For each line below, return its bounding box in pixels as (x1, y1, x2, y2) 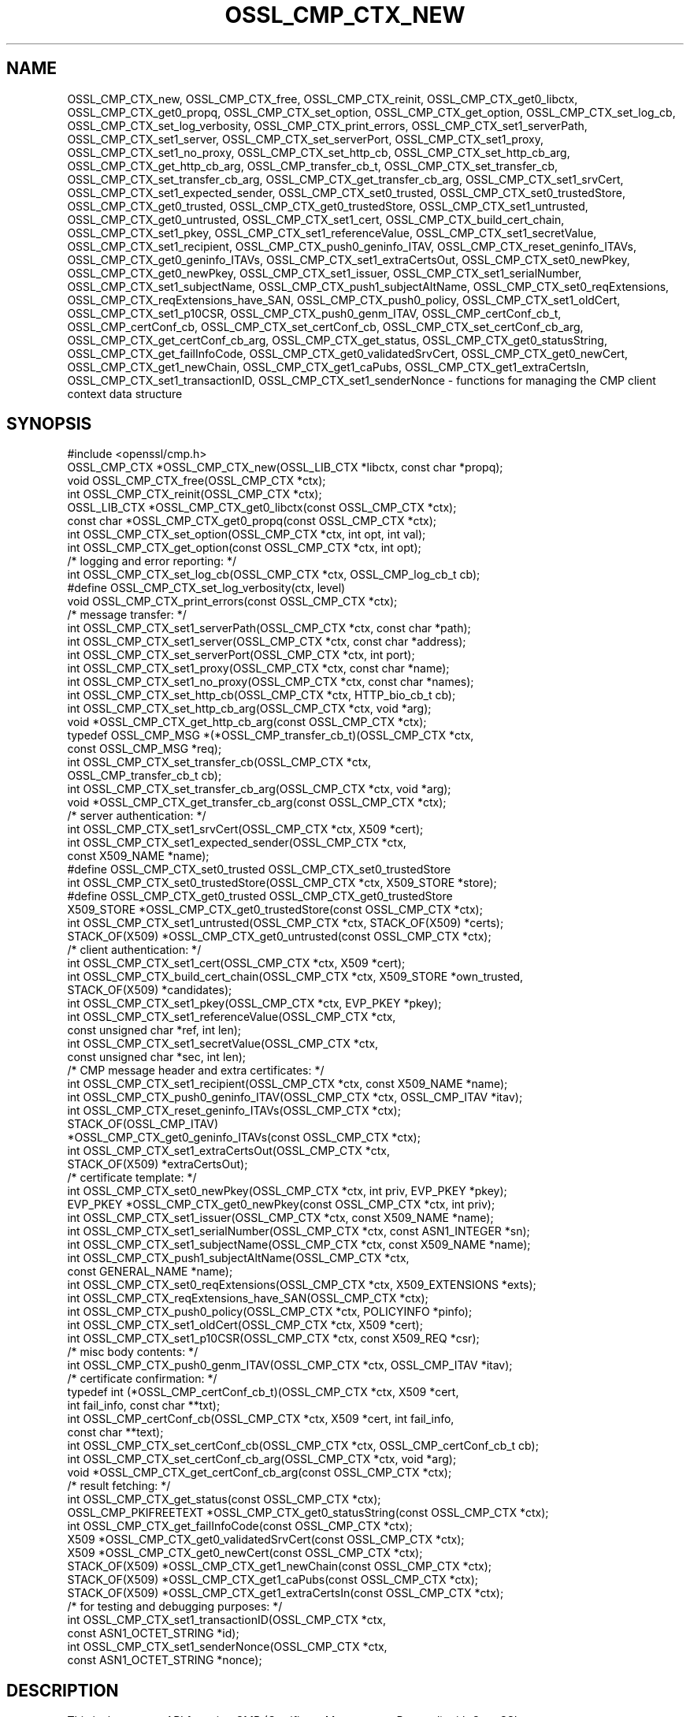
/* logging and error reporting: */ (67, 554, 236, 568)
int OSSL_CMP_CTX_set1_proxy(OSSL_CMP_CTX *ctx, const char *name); (67, 661, 450, 676)
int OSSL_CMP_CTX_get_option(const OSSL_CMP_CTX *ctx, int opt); (67, 541, 421, 555)
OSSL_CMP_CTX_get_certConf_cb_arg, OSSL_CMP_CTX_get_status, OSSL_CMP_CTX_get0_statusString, (67, 333, 607, 347)
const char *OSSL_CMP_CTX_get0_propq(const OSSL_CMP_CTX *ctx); (67, 514, 437, 528)
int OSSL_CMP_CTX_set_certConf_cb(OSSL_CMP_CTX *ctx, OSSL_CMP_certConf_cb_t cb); (67, 1439, 539, 1453)
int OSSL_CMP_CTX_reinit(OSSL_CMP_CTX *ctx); (67, 487, 322, 501)
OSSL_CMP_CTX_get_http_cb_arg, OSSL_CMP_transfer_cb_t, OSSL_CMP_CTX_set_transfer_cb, (67, 158, 558, 173)
